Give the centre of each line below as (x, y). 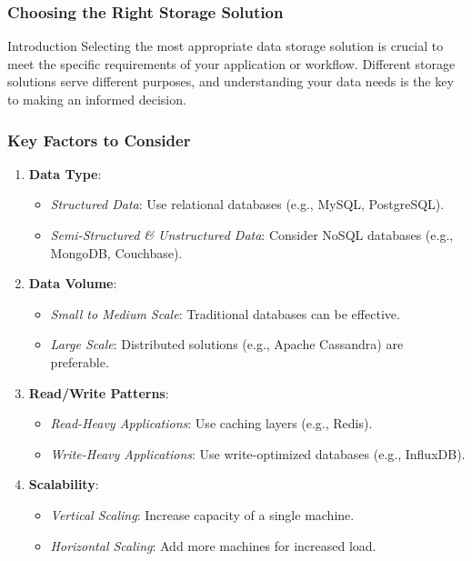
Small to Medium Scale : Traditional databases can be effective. (225, 313)
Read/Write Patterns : (99, 392)
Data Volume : (73, 283)
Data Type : (65, 173)
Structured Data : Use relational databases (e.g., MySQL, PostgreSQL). (247, 204)
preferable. (80, 361)
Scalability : (64, 484)
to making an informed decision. (97, 99)
